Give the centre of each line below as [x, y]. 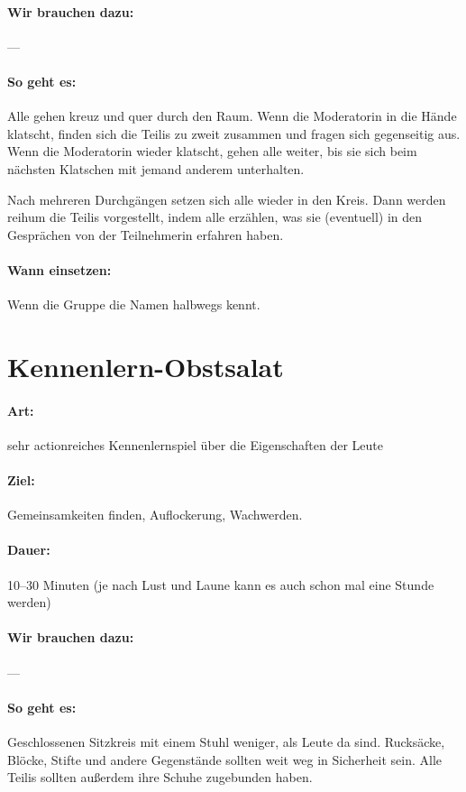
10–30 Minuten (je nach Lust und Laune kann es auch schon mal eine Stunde [221, 584]
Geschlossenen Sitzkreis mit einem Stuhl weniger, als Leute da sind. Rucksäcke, [226, 742]
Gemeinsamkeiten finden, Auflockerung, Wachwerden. [155, 515]
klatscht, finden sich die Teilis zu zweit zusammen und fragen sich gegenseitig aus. [234, 133]
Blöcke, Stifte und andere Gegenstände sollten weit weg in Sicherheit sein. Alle [225, 759]
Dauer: [29, 550]
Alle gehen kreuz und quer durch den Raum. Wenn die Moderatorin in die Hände [232, 116]
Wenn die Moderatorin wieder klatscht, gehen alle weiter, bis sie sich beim [212, 151]
